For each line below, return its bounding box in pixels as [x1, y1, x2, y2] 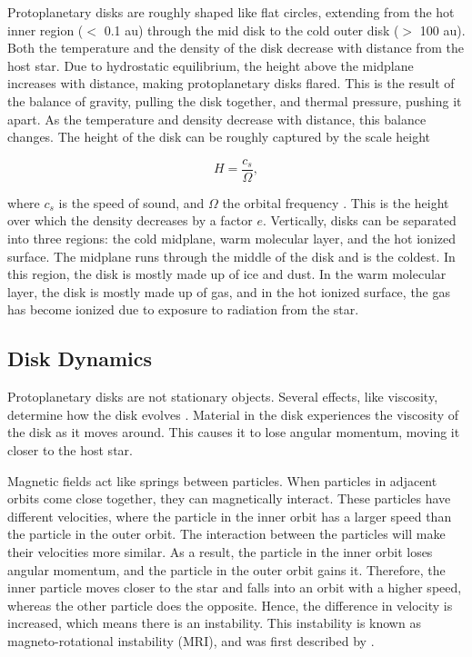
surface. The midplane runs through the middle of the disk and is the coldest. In [7, 246, 456, 265]
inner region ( [7, 20, 84, 39]
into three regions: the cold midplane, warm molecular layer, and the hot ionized [7, 229, 456, 247]
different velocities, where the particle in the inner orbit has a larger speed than [7, 506, 452, 525]
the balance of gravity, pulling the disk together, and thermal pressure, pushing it [7, 91, 462, 110]
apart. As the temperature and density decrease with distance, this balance [7, 109, 427, 128]
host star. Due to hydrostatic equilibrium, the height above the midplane [7, 55, 414, 75]
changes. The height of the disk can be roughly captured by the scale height [7, 127, 431, 146]
